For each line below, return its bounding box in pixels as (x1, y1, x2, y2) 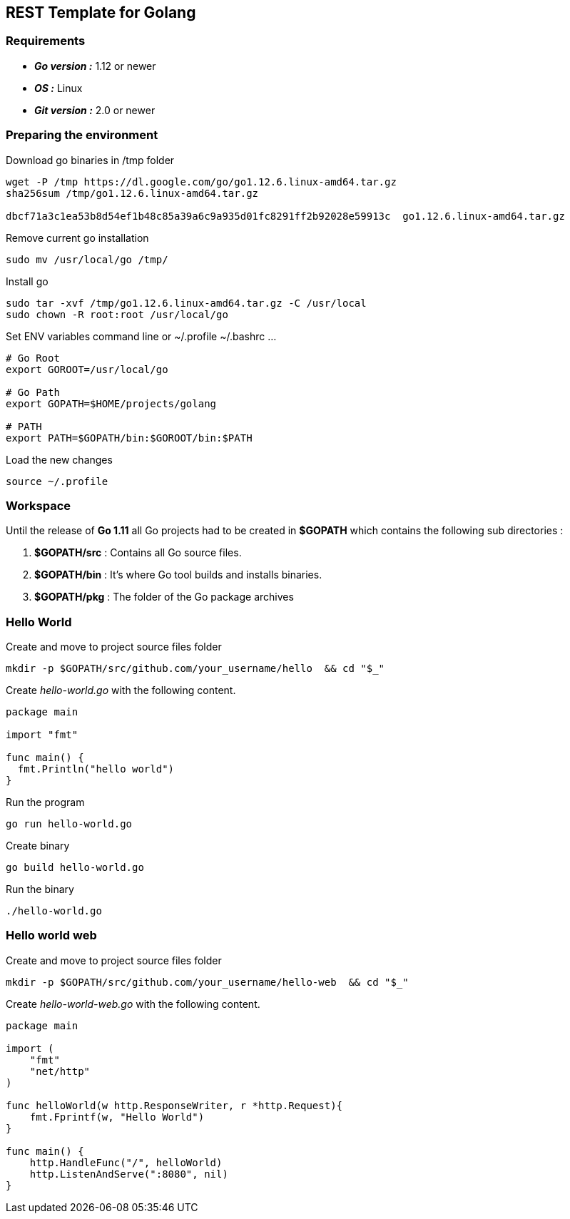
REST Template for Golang (6, 4, 196, 21)
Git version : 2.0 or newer (34, 103, 156, 116)
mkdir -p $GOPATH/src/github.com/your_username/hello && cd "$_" (6, 663, 385, 675)
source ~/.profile (6, 475, 108, 487)
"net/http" (29, 1065, 91, 1077)
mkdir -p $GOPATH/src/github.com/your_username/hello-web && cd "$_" (6, 976, 409, 988)
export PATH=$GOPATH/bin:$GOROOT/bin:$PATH (6, 432, 253, 444)
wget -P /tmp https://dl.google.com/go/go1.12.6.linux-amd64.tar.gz (6, 175, 397, 188)
